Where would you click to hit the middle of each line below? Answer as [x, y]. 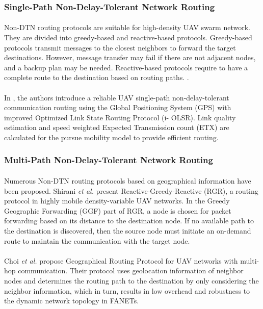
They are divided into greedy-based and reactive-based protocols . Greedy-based [128, 37]
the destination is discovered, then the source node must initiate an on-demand [128, 230]
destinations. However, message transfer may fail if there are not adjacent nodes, [130, 57]
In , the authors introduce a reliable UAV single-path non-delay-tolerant [117, 97]
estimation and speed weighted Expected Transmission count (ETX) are [117, 127]
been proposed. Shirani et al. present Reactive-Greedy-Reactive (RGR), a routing [131, 190]
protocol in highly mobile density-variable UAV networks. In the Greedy [117, 201]
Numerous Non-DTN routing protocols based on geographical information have [128, 181]
